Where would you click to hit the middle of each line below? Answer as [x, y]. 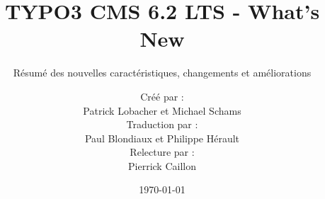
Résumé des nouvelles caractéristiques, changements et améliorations [162, 73]
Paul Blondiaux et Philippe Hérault [162, 138]
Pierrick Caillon [162, 165]
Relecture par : [162, 152]
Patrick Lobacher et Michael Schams [162, 110]
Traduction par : [162, 124]
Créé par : [162, 96]
